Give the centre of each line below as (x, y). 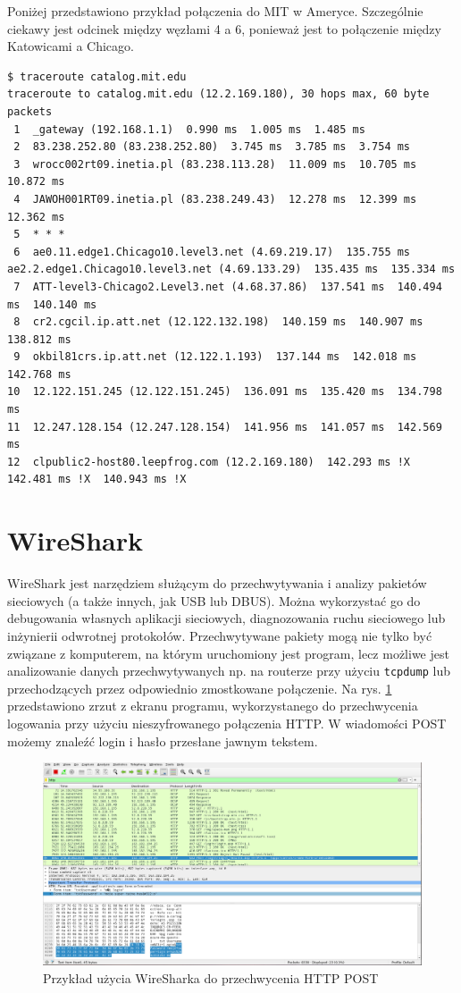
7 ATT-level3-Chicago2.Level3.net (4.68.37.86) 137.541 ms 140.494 (228, 286)
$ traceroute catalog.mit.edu (97, 76)
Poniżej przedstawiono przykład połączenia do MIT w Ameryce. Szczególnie (215, 11)
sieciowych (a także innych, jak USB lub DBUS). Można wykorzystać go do (214, 600)
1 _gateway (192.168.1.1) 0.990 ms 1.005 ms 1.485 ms (189, 129)
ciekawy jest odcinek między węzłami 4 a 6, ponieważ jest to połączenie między (224, 28)
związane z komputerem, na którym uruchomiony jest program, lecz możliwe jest (228, 653)
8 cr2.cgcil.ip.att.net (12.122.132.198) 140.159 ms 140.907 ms (218, 322)
